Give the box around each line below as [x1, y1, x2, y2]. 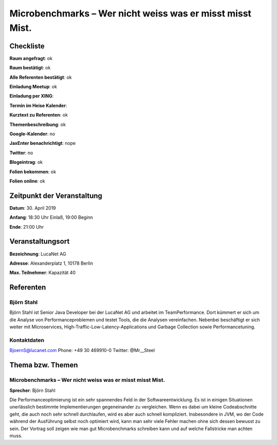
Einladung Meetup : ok [9, 84, 57, 90]
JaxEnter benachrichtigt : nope [9, 140, 76, 146]
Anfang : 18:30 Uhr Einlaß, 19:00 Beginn [9, 214, 93, 220]
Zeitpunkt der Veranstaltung [9, 191, 103, 200]
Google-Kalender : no [9, 131, 55, 137]
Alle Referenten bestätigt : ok [9, 74, 72, 80]
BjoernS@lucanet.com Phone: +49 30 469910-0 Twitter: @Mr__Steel [9, 347, 155, 354]
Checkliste [9, 42, 45, 50]
